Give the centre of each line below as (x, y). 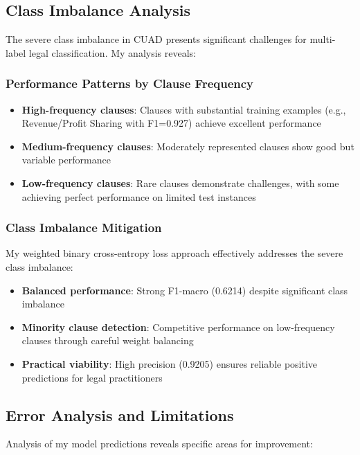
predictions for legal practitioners (92, 377)
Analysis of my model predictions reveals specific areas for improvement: (159, 444)
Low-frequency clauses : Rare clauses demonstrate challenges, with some (180, 182)
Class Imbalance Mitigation (84, 227)
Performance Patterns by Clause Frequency (130, 83)
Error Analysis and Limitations (120, 414)
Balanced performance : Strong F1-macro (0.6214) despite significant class (185, 290)
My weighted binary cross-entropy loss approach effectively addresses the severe (174, 253)
